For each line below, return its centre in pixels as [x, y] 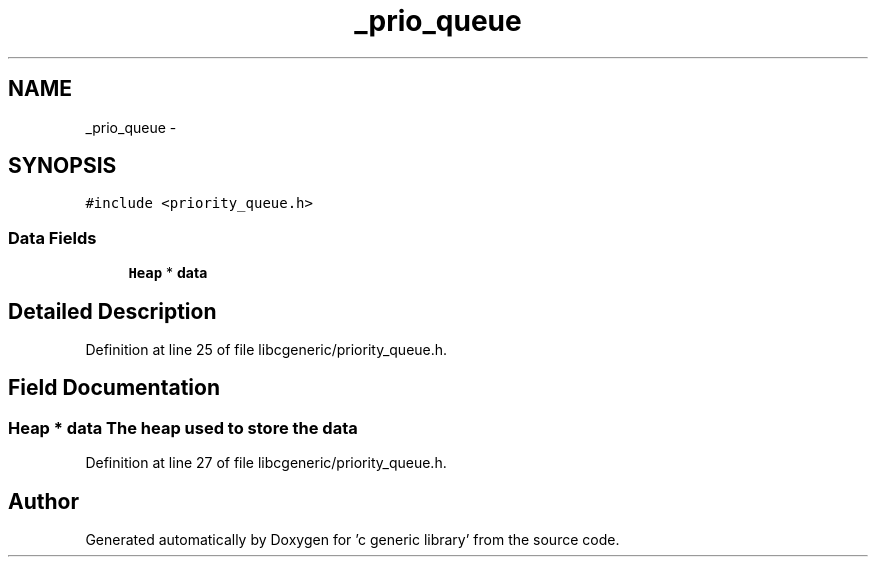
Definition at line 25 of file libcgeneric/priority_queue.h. [266, 350]
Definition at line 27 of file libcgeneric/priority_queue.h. [266, 463]
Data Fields [52, 237]
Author [43, 501]
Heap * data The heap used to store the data [183, 427]
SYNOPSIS [62, 166]
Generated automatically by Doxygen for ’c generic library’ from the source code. [352, 540]
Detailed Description [112, 311]
